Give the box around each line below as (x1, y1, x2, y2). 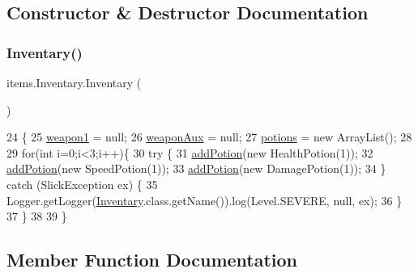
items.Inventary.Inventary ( (6, 74, 142, 90)
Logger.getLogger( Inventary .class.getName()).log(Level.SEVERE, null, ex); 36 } (6, 191, 403, 208)
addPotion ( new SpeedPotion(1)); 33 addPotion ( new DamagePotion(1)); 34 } (6, 160, 386, 177)
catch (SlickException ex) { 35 (6, 175, 158, 192)
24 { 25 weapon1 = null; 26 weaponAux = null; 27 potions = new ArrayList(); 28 (6, 128, 412, 145)
